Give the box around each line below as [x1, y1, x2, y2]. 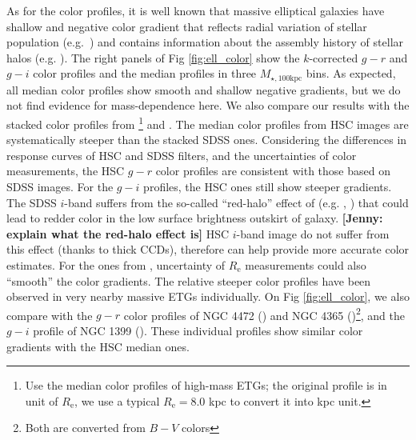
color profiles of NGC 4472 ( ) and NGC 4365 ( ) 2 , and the [123, 304, 405, 323]
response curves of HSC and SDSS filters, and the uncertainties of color [6, 146, 357, 163]
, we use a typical [74, 392, 160, 409]
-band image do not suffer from [236, 225, 390, 242]
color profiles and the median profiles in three [33, 65, 257, 82]
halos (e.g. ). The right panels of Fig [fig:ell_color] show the [6, 49, 300, 66]
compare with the [6, 306, 93, 323]
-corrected [309, 49, 358, 66]
